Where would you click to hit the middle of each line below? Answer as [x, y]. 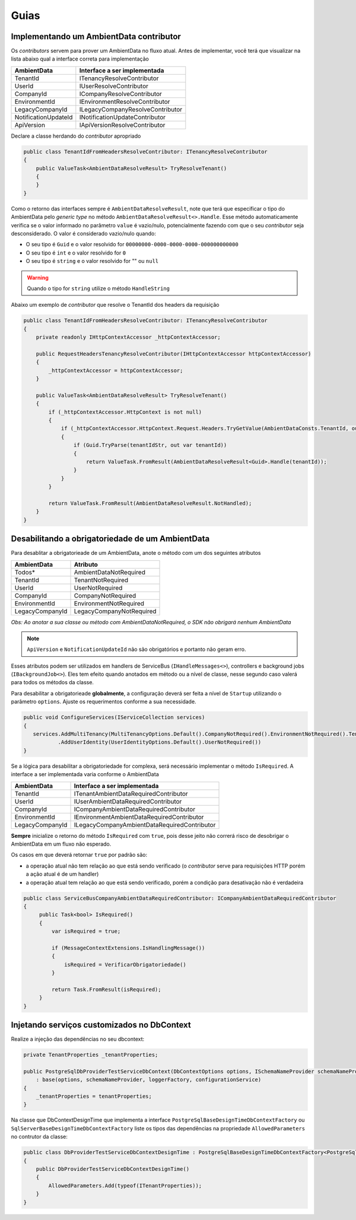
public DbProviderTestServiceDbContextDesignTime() [113, 1169]
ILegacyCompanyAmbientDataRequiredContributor [145, 825]
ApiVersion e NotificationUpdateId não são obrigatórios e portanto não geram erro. [136, 649]
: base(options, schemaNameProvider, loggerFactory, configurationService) [149, 1080]
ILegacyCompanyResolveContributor [131, 109]
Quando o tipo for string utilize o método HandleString [98, 288]
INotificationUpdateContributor [123, 117]
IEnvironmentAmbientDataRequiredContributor [139, 817]
